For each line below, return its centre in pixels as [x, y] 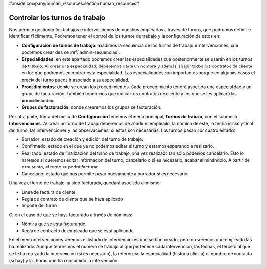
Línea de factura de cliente [49, 192]
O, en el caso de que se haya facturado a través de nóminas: [71, 215]
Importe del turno [39, 206]
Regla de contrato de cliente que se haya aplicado [72, 199]
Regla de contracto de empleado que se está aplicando [78, 231]
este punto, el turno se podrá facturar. [60, 167]
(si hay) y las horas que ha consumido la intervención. [64, 261]
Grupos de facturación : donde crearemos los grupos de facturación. [91, 107]
